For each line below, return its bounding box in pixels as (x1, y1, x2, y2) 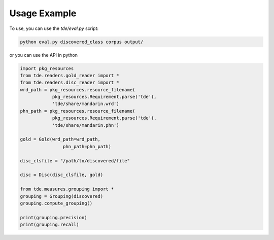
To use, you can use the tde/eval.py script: (9, 25, 99, 31)
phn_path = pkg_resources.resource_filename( (20, 108, 135, 114)
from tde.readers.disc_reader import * (20, 80, 119, 86)
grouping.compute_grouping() (20, 200, 93, 206)
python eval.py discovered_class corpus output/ (20, 39, 144, 45)
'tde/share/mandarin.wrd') (52, 101, 119, 107)
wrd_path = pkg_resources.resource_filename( (20, 87, 135, 92)
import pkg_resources (20, 65, 74, 71)
